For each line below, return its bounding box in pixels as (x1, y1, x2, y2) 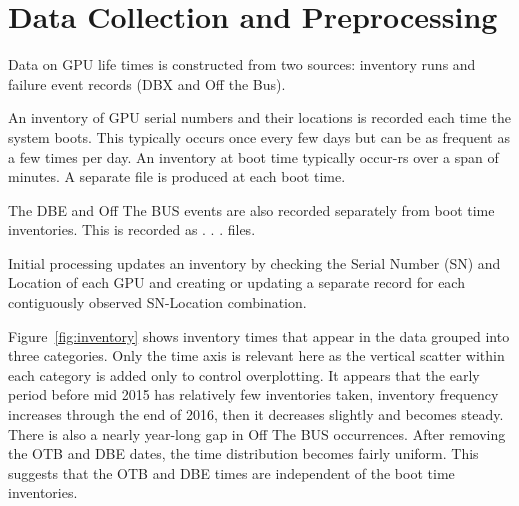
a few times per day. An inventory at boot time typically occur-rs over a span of (8, 146, 499, 167)
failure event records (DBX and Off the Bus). (8, 73, 286, 94)
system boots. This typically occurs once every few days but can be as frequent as (8, 126, 510, 147)
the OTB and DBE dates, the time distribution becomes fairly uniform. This (8, 443, 479, 464)
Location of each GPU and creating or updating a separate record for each (8, 272, 465, 293)
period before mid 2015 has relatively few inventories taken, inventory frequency (8, 384, 499, 405)
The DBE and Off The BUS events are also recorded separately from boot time (8, 199, 495, 220)
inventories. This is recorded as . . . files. (8, 219, 256, 240)
